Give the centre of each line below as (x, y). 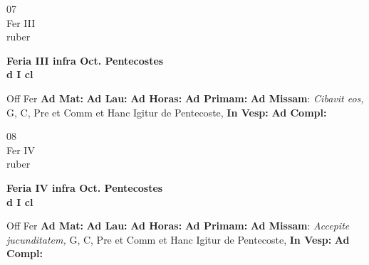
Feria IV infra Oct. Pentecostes (85, 187)
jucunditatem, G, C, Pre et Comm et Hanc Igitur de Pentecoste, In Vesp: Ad (178, 239)
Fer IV (21, 150)
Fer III (21, 22)
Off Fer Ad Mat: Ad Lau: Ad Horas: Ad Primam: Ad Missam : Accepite (178, 226)
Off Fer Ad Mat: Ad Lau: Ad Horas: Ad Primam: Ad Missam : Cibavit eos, (185, 98)
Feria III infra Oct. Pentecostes (85, 60)
